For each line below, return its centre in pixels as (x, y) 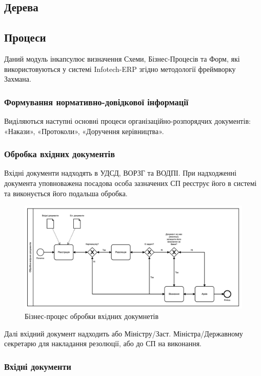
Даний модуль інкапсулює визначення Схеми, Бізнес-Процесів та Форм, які (122, 58)
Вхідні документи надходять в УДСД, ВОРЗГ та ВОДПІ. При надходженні (121, 173)
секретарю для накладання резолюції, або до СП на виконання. (103, 343)
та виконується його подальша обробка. (66, 193)
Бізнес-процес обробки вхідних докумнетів (92, 316)
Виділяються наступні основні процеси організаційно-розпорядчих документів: (127, 120)
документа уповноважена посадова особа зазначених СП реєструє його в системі (130, 183)
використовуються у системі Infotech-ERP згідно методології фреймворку (120, 69)
